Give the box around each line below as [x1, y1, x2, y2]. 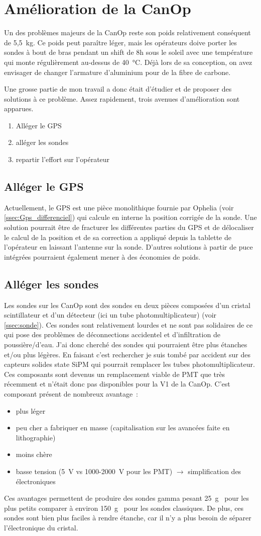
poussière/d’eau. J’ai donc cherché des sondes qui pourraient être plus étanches [4, 339, 247, 349]
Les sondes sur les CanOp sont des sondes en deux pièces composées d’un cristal [4, 299, 250, 310]
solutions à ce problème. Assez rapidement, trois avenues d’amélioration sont [4, 93, 240, 104]
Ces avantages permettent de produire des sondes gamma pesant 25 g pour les [4, 493, 249, 503]
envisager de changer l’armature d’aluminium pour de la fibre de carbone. [4, 66, 231, 77]
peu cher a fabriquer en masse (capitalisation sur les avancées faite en [16, 422, 230, 433]
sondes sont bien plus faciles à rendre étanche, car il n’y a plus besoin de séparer [4, 512, 251, 523]
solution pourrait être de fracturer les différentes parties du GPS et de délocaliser [4, 222, 254, 233]
